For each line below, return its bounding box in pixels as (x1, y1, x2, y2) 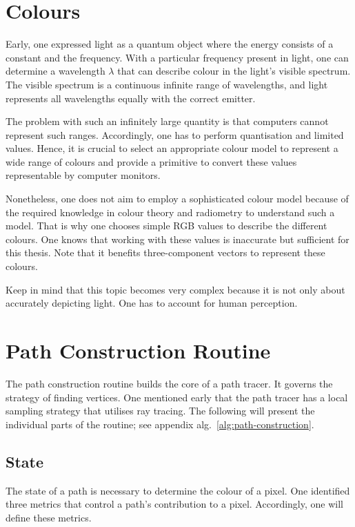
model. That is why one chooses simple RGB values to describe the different (6, 218, 327, 233)
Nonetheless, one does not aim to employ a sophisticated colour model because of (6, 191, 349, 206)
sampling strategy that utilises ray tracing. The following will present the (6, 403, 315, 418)
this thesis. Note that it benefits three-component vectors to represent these (6, 245, 325, 260)
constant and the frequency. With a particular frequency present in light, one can (6, 50, 349, 64)
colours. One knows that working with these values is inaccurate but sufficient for (6, 231, 349, 246)
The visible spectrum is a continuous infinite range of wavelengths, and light (6, 77, 328, 91)
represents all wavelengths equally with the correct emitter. (6, 90, 256, 105)
